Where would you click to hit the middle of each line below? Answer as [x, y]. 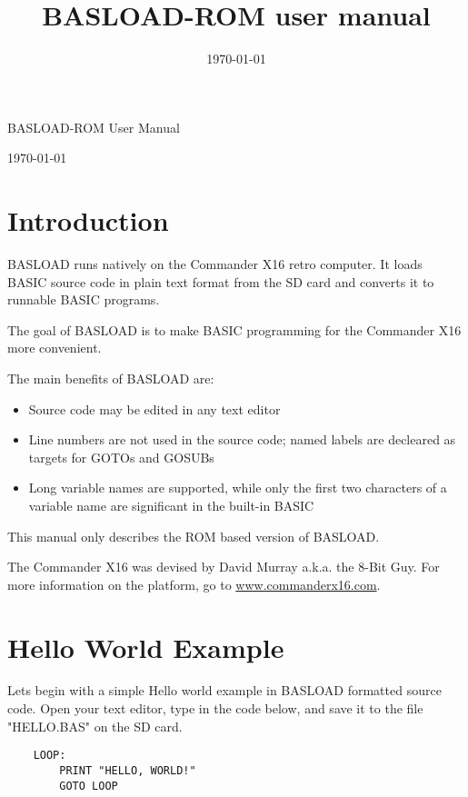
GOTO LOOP [89, 786]
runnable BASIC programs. [84, 299]
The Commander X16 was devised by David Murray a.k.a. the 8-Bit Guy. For [224, 567]
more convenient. [55, 348]
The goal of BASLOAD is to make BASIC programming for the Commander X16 [234, 329]
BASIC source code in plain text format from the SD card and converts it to [221, 281]
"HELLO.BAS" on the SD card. [95, 726]
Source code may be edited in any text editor [154, 408]
